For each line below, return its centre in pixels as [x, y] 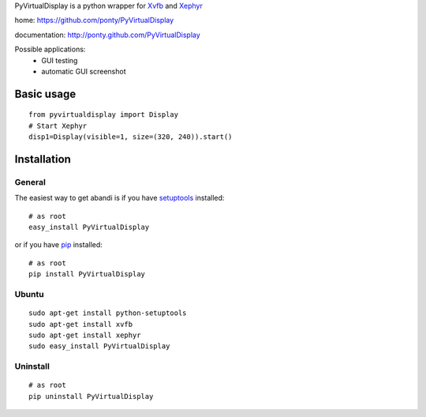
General [30, 182]
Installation [43, 159]
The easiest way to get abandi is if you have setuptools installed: [120, 198]
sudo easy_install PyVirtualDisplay [99, 346]
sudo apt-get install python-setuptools [108, 313]
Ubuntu [29, 295]
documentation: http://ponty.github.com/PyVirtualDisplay [107, 35]
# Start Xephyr [58, 126]
